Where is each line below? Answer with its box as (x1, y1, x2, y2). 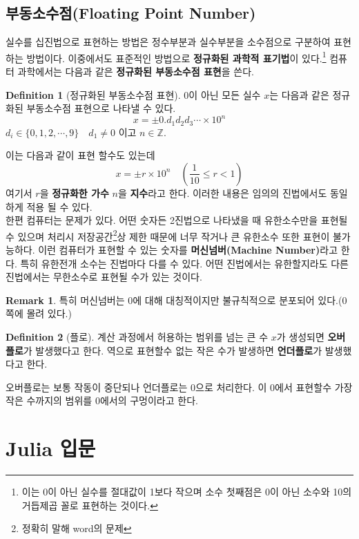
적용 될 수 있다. (26, 199, 93, 214)
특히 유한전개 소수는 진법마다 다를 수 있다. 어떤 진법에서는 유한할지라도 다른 (20, 256, 349, 270)
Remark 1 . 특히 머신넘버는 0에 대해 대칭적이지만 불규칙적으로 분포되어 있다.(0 (6, 292, 347, 307)
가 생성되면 (276, 329, 324, 343)
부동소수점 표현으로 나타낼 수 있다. (26, 101, 176, 115)
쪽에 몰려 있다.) (6, 306, 72, 321)
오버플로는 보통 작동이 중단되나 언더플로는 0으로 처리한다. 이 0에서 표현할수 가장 (6, 379, 353, 394)
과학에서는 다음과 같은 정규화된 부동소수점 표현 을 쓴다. (17, 64, 254, 79)
